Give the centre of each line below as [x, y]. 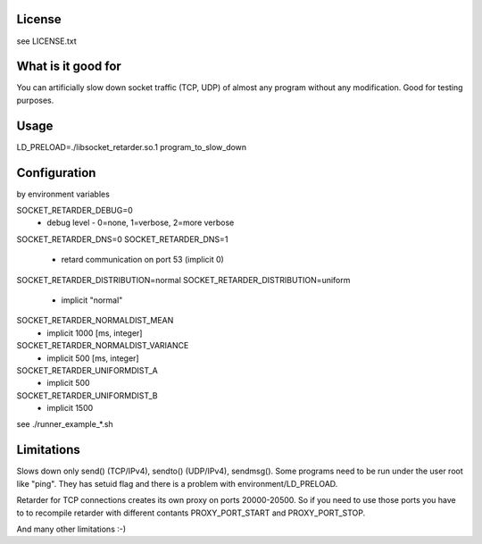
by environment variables [63, 194]
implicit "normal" [92, 300]
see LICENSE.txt [47, 41]
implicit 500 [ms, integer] [93, 358]
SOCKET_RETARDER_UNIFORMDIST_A [87, 370]
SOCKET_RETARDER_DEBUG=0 [75, 211]
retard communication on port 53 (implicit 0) [143, 260]
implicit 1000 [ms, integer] [95, 333]
